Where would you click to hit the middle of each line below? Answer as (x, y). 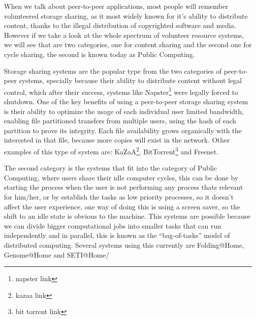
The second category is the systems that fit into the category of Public (111, 168)
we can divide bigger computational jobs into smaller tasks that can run (113, 225)
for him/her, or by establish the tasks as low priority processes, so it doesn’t (119, 197)
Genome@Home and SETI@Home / (57, 254)
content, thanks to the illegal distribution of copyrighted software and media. (120, 25)
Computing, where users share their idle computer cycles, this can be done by (121, 177)
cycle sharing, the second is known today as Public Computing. (99, 54)
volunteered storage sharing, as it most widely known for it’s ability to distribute (126, 15)
